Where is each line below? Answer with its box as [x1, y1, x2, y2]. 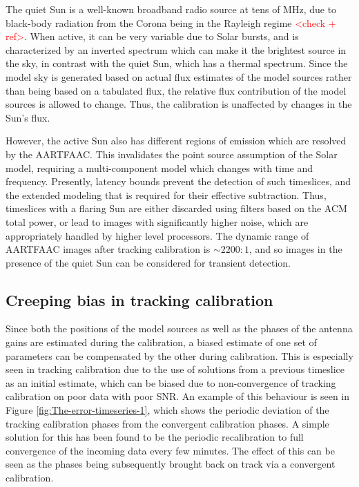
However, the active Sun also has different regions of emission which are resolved [6, 133, 347, 148]
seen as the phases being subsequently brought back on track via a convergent [6, 457, 336, 471]
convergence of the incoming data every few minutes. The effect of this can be [6, 443, 335, 457]
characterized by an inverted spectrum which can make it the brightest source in [6, 42, 347, 57]
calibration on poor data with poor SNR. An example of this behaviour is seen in [6, 389, 350, 403]
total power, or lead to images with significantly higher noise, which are [6, 214, 309, 229]
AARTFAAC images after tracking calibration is [6, 242, 211, 256]
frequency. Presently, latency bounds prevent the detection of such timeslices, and [6, 174, 351, 189]
